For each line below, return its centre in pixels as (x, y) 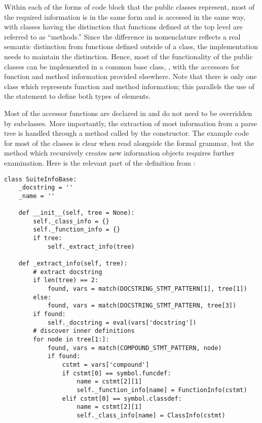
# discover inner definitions (84, 331)
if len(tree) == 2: (66, 280)
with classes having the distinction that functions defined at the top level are (123, 27)
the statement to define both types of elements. (78, 96)
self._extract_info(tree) (91, 246)
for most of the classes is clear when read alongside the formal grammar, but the (129, 143)
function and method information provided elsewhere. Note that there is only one (130, 76)
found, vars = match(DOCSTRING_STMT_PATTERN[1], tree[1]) (147, 289)
